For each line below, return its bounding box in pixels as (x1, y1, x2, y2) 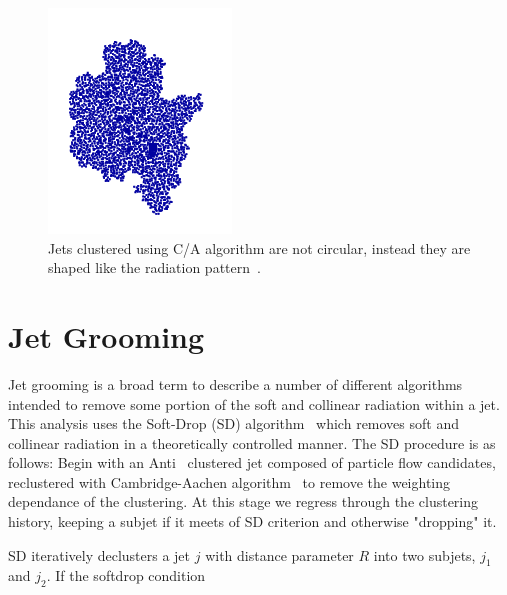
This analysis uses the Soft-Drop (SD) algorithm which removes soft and (8, 413, 459, 434)
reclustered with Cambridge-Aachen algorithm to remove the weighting (8, 471, 451, 492)
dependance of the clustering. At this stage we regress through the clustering (8, 491, 479, 512)
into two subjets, (373, 544, 476, 565)
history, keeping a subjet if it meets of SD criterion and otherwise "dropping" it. (8, 511, 497, 532)
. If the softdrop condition (46, 565, 206, 586)
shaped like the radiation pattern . (48, 257, 261, 278)
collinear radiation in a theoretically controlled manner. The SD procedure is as (8, 432, 496, 453)
